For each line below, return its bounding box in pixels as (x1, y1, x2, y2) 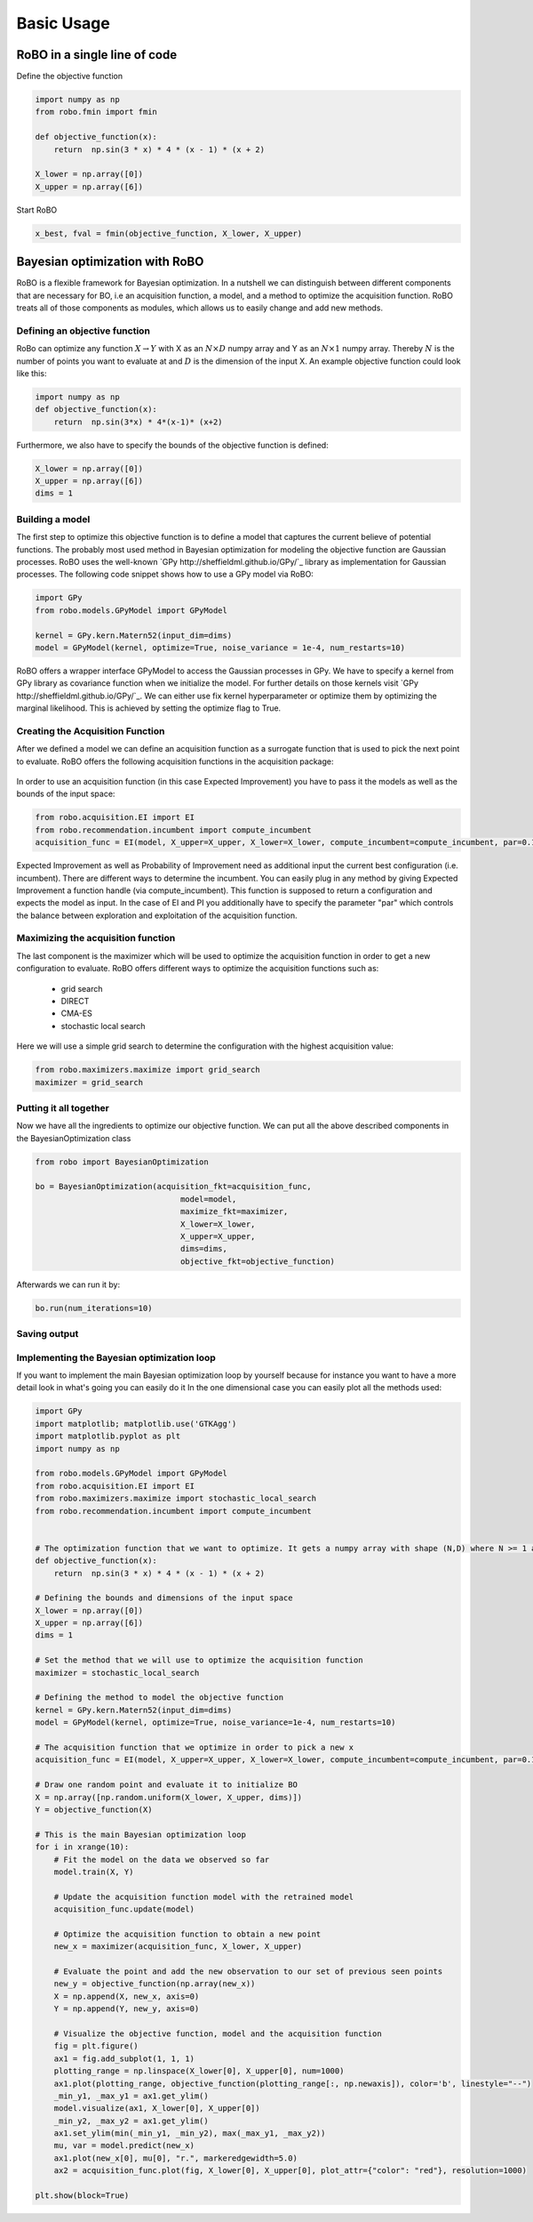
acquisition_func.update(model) (53, 1904, 195, 1914)
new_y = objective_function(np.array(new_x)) (53, 1979, 256, 1989)
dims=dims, (179, 1244, 228, 1254)
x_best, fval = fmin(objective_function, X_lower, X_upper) (35, 228, 303, 238)
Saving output (16, 1328, 79, 1340)
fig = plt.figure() (53, 2041, 139, 2051)
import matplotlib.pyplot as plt (35, 1431, 181, 1441)
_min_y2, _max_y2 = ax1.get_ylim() (53, 2115, 209, 2126)
